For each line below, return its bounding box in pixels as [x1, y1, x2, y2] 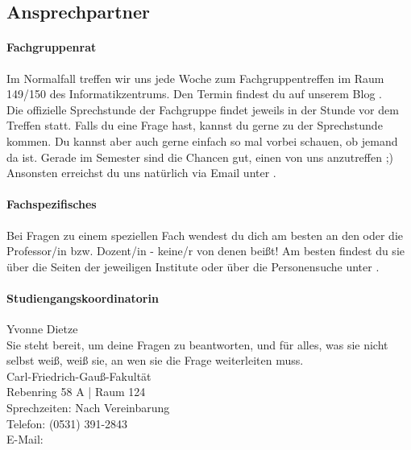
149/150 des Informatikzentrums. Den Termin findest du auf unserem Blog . [6, 85, 382, 102]
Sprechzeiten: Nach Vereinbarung [6, 399, 170, 416]
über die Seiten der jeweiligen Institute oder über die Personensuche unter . [6, 258, 380, 275]
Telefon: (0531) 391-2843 [6, 415, 128, 431]
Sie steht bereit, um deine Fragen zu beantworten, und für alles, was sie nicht [6, 336, 388, 353]
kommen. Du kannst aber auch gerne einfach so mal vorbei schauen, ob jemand [6, 132, 398, 149]
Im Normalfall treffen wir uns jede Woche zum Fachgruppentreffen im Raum [6, 69, 384, 86]
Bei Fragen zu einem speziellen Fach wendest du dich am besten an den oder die [6, 226, 404, 243]
